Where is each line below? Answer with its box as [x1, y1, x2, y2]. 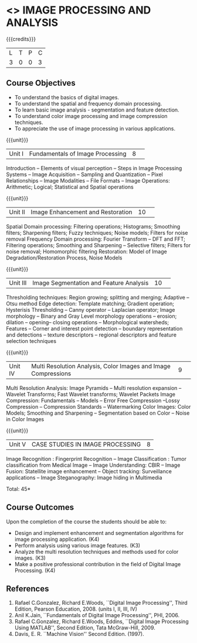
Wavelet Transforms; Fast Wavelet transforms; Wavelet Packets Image [6, 390, 176, 398]
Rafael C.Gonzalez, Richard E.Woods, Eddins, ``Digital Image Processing [14, 618, 189, 625]
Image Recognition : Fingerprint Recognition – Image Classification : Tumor [6, 455, 186, 462]
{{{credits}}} [6, 35, 36, 42]
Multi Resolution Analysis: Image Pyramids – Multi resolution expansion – [6, 384, 182, 391]
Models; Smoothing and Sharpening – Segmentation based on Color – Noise [6, 409, 190, 416]
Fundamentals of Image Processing [29, 149, 127, 157]
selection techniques [6, 337, 57, 344]
